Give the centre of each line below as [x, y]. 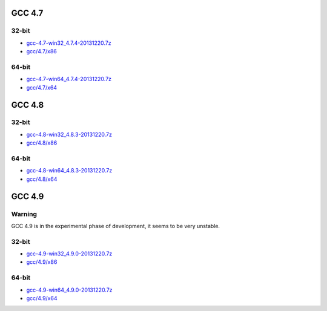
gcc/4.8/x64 [42, 179]
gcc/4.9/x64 [42, 298]
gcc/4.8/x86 [42, 143]
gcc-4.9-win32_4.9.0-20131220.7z [69, 254]
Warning [24, 214]
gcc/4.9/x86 [42, 262]
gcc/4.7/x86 [41, 51]
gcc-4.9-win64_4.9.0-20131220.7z [69, 290]
